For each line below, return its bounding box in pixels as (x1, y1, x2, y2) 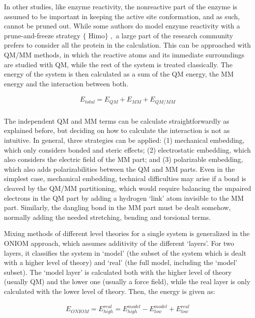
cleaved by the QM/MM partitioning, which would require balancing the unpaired (4, 183, 252, 193)
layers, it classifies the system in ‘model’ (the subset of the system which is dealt (4, 247, 247, 258)
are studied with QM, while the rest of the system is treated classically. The (4, 59, 233, 69)
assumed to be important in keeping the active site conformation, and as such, (4, 11, 240, 21)
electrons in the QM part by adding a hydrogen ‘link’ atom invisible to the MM (4, 192, 244, 203)
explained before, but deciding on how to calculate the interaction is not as (4, 125, 230, 135)
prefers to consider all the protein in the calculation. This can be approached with (4, 40, 251, 50)
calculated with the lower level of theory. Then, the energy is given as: (4, 286, 215, 296)
